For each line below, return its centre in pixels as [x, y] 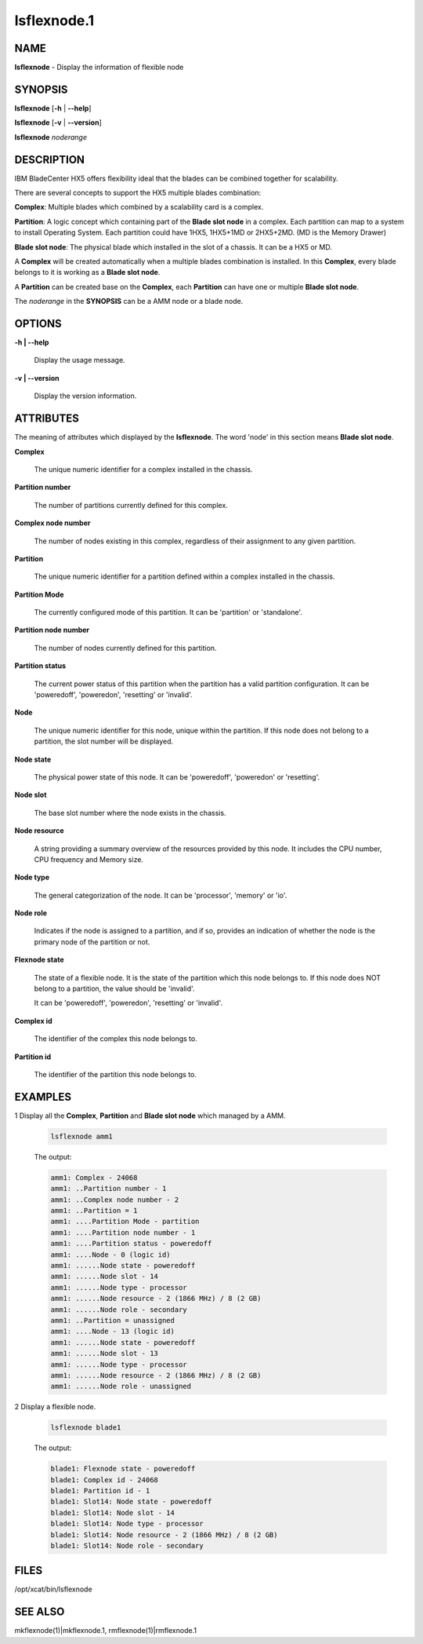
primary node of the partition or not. [92, 941]
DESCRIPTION [50, 160]
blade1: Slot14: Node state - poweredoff [131, 1502]
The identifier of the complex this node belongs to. [116, 1039]
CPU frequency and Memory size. [89, 859]
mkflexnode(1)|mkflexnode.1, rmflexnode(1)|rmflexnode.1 [106, 1631]
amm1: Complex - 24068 [94, 1177]
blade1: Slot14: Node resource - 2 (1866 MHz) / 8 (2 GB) [164, 1534]
